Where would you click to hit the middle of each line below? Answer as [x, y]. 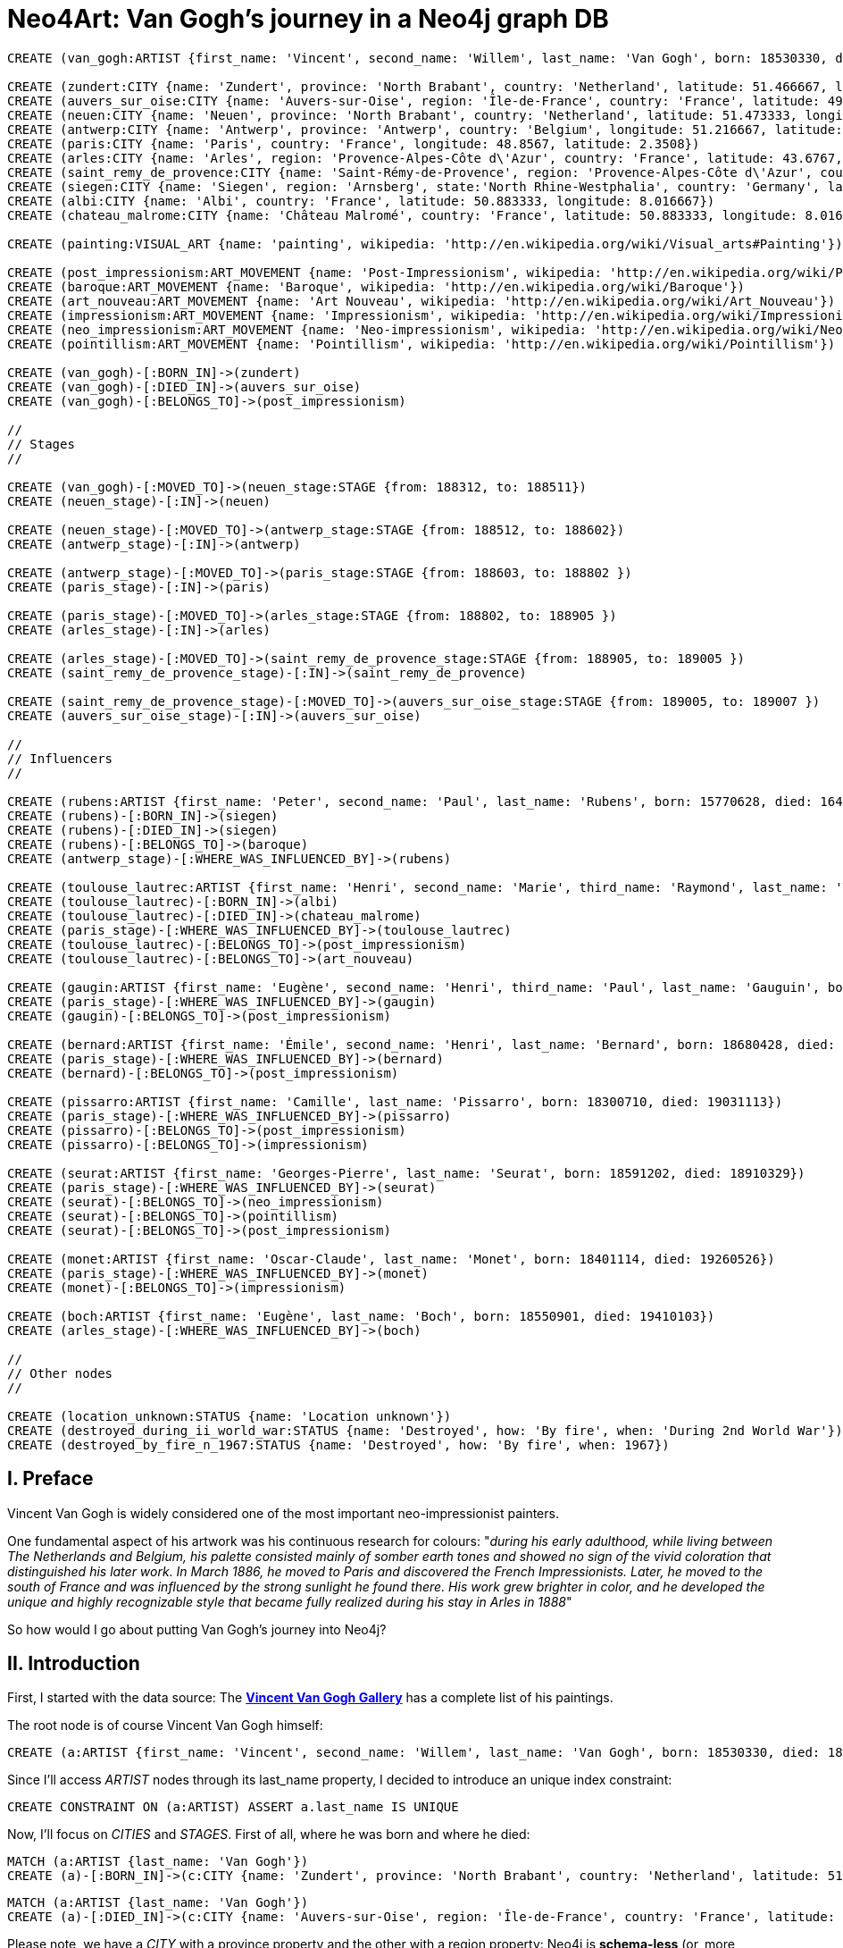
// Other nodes [60, 1373]
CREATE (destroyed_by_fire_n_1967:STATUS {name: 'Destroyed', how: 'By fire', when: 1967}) [338, 1444]
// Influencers [60, 758]
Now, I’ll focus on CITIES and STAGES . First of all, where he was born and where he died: [269, 1835]
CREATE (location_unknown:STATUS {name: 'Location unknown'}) [230, 1416]
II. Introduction [74, 1664]
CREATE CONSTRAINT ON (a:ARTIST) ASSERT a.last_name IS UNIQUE [233, 1807]
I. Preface [50, 1479]
